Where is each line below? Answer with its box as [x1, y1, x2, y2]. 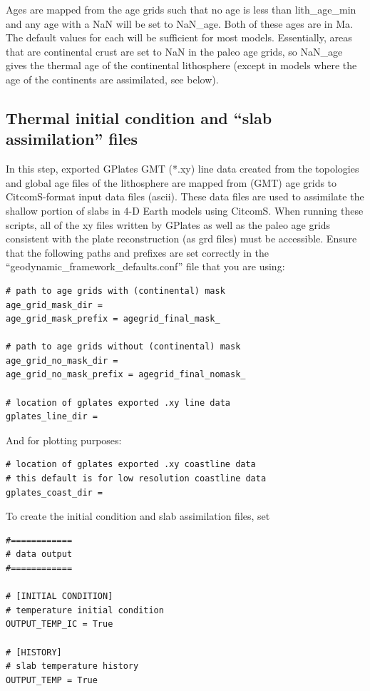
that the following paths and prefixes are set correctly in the [6, 245, 269, 260]
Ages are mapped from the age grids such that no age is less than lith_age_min [6, 2, 356, 16]
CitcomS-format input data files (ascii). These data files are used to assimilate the [6, 189, 364, 204]
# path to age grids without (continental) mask [6, 342, 241, 352]
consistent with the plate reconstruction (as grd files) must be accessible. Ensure [6, 231, 357, 246]
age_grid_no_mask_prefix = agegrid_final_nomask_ [6, 369, 246, 380]
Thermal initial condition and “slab [6, 106, 272, 128]
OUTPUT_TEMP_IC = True [6, 619, 113, 630]
